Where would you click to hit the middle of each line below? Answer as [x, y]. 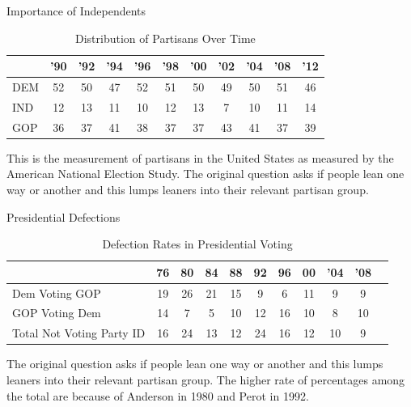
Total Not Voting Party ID [79, 333]
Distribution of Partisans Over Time [165, 38]
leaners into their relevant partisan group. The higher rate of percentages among [206, 379]
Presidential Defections [64, 216]
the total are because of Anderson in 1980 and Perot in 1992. [158, 395]
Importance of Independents [76, 11]
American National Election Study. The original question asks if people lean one [205, 174]
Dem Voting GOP [57, 293]
